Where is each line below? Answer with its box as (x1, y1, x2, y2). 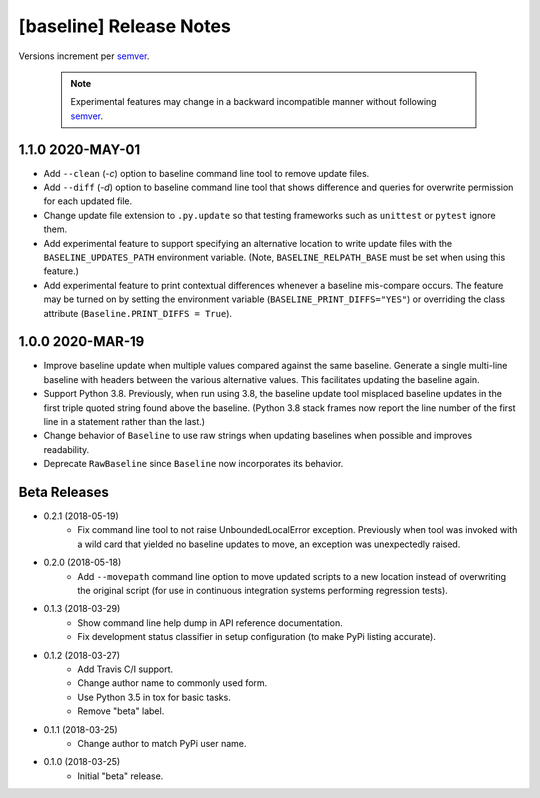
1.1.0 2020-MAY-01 (18, 141, 140, 158)
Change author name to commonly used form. (77, 677, 268, 689)
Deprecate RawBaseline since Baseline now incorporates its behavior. (43, 458, 344, 470)
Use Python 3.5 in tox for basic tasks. (77, 691, 232, 703)
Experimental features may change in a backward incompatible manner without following (70, 96, 437, 108)
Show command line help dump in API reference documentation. (77, 616, 344, 629)
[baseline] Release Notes (18, 15, 232, 37)
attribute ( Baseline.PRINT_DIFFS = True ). (43, 307, 233, 319)
